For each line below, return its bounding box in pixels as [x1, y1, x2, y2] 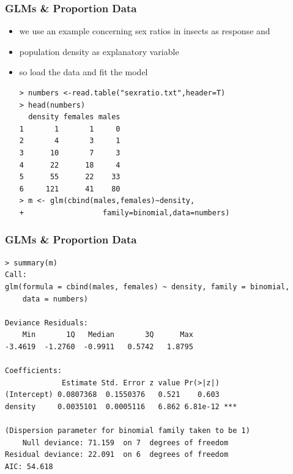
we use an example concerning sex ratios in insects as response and [19, 24, 270, 37]
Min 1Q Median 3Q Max [22, 330, 193, 339]
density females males [28, 113, 121, 122]
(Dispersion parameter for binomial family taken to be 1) [5, 426, 250, 435]
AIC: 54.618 [5, 462, 53, 471]
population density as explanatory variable [19, 45, 179, 57]
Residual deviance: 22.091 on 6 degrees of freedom [5, 450, 229, 459]
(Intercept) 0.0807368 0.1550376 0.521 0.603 [5, 390, 220, 399]
